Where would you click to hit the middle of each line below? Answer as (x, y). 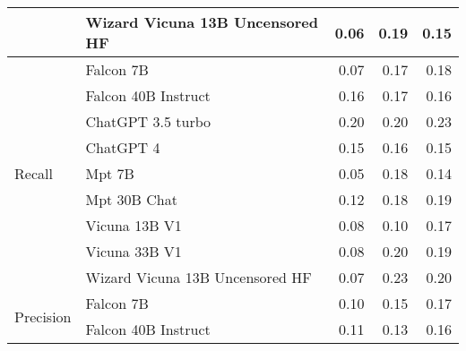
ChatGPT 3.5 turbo (148, 121)
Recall (34, 173)
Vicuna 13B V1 (134, 225)
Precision (43, 316)
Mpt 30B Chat (131, 199)
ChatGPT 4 (123, 147)
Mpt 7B (110, 173)
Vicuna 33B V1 (134, 251)
